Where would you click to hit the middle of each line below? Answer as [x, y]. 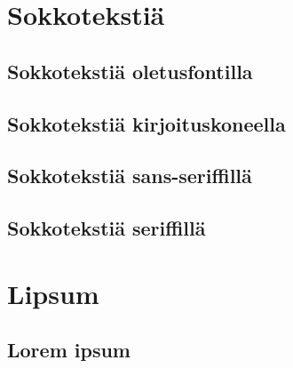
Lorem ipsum [69, 350]
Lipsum [53, 293]
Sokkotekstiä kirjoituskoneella [146, 123]
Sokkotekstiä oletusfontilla [130, 71]
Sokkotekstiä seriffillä [107, 228]
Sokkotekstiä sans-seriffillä [130, 176]
